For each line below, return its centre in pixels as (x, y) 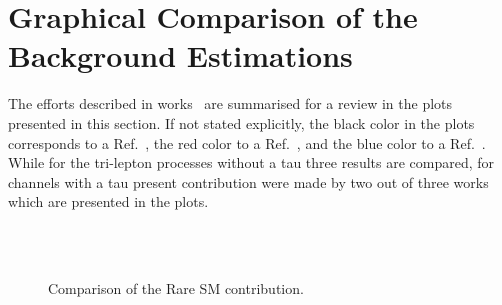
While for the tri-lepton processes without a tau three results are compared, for (251, 162)
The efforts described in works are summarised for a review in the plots (230, 103)
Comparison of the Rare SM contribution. (176, 288)
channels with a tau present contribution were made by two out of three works (248, 181)
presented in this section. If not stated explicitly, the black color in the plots (241, 122)
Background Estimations (180, 55)
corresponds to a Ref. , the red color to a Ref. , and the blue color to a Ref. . (247, 142)
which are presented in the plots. (108, 201)
